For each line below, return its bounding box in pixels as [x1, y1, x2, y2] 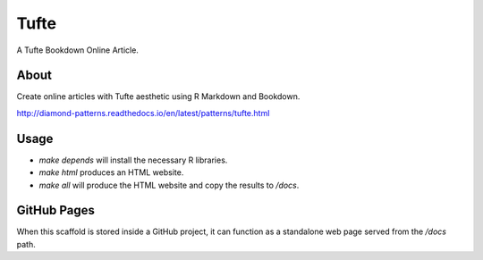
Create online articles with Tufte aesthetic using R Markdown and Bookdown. [16, 91, 301, 102]
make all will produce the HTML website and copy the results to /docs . [38, 180, 300, 190]
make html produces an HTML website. [38, 167, 184, 178]
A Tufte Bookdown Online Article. [16, 45, 139, 55]
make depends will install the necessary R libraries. [38, 155, 228, 165]
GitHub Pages [16, 203, 96, 218]
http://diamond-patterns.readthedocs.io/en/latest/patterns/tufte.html [16, 107, 270, 118]
